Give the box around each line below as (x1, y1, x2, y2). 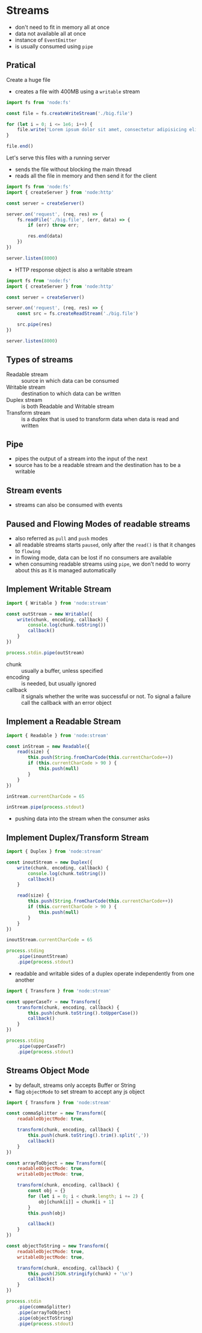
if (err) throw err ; (28, 222, 79, 229)
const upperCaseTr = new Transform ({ (6, 998, 101, 1005)
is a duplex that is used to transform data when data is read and (21, 415, 179, 422)
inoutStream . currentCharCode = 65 (6, 937, 93, 943)
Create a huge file (6, 76, 51, 83)
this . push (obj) (28, 1210, 66, 1216)
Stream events (6, 485, 62, 495)
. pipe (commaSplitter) (17, 1304, 71, 1310)
